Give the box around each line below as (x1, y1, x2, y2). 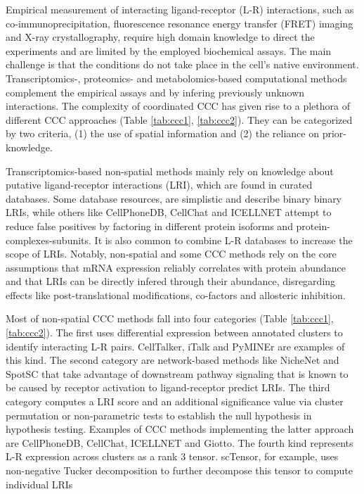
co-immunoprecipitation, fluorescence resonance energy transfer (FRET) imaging (6, 15, 353, 30)
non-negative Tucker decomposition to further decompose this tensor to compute (6, 463, 353, 477)
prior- (322, 126, 346, 141)
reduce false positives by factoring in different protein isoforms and (6, 218, 293, 233)
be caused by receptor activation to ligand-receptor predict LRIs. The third (6, 380, 330, 395)
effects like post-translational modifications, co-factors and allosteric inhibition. (6, 287, 346, 302)
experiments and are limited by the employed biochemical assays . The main (6, 43, 332, 58)
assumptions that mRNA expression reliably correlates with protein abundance (6, 260, 346, 274)
